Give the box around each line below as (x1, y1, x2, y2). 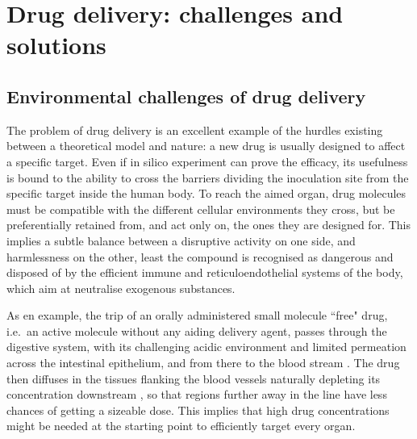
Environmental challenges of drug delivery (6, 83, 366, 108)
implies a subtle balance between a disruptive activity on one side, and (6, 232, 356, 249)
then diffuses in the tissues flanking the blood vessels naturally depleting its (6, 370, 381, 387)
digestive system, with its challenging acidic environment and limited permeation (6, 338, 407, 355)
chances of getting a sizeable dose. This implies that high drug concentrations (6, 401, 390, 418)
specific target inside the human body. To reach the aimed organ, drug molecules (6, 185, 407, 202)
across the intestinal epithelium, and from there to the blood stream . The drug (6, 354, 400, 371)
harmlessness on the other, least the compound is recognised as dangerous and (6, 248, 394, 265)
